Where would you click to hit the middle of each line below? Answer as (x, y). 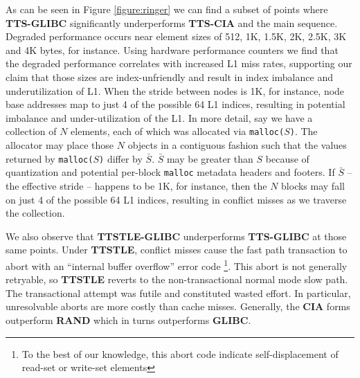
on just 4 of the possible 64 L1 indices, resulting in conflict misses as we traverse (176, 199)
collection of (31, 131)
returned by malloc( (49, 158)
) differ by (121, 158)
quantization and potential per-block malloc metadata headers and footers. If (170, 172)
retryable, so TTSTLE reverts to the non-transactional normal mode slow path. (177, 279)
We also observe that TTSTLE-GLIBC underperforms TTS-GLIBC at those (176, 236)
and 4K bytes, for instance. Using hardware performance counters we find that (172, 49)
